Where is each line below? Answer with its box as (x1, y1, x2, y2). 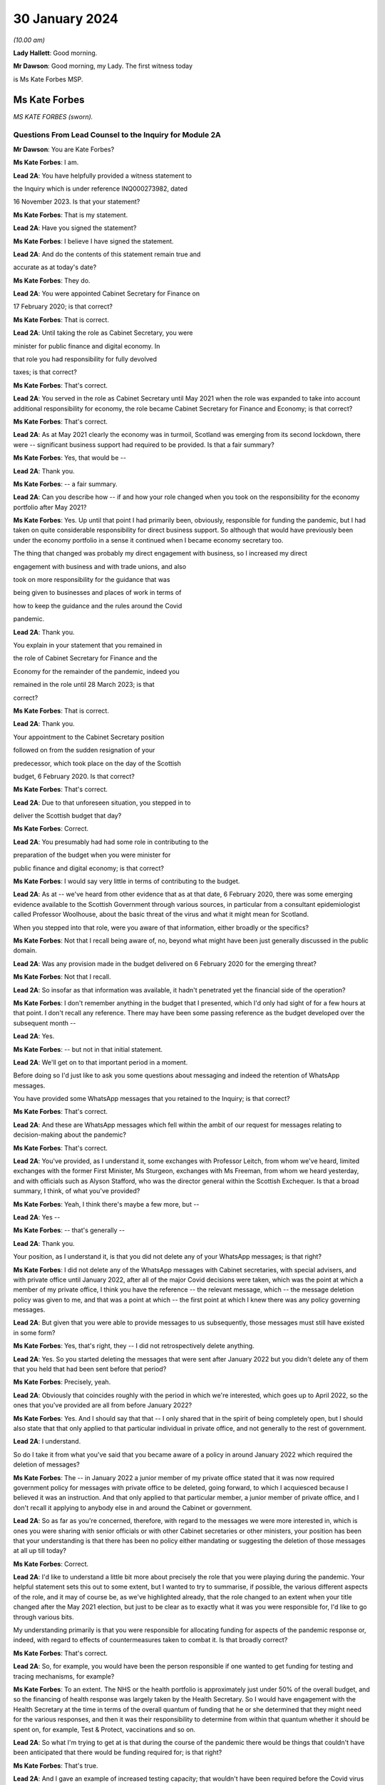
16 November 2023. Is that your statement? (13, 197, 140, 206)
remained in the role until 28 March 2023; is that (13, 680, 155, 689)
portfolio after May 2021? (13, 503, 87, 511)
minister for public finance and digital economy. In (13, 341, 160, 350)
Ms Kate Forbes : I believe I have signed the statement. (13, 236, 174, 246)
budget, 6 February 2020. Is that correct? (13, 772, 135, 780)
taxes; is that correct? (13, 368, 78, 376)
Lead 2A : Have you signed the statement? (13, 223, 137, 232)
